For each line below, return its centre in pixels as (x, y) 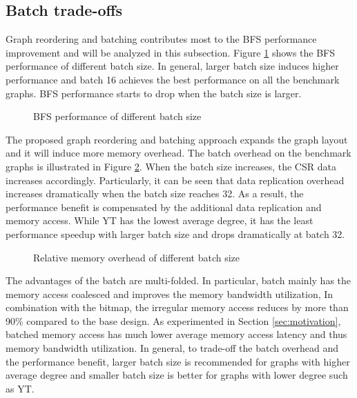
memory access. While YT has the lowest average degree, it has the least (160, 220)
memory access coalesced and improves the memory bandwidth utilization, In (170, 293)
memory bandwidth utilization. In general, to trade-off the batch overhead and (172, 348)
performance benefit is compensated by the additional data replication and (164, 207)
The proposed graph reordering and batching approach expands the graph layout (177, 139)
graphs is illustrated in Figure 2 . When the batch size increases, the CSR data (171, 166)
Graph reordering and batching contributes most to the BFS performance (161, 39)
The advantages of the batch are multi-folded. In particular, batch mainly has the (178, 280)
